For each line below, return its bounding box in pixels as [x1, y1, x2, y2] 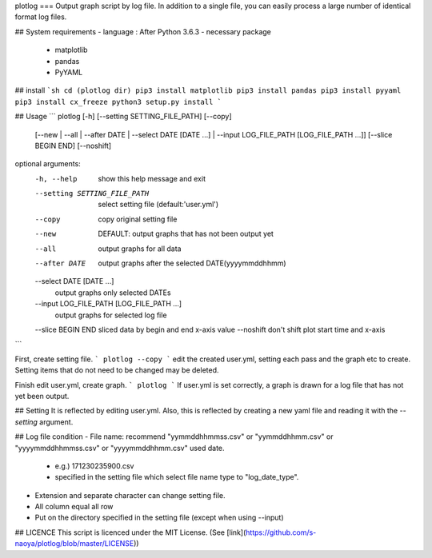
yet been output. [14, 391, 70, 401]
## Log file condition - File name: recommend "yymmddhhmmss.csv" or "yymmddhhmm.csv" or [14, 432, 334, 441]
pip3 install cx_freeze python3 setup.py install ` [14, 97, 222, 106]
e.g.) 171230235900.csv [54, 460, 134, 471]
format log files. [14, 12, 67, 22]
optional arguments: [14, 159, 82, 169]
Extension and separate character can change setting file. [34, 490, 226, 500]
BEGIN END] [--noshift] [34, 141, 112, 150]
